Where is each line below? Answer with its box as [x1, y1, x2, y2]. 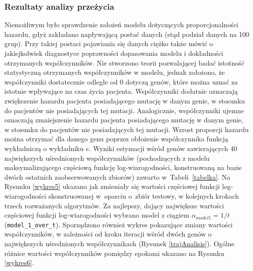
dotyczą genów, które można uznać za [125, 76, 238, 86]
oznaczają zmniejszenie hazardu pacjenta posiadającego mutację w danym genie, [4, 115, 243, 125]
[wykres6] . [4, 257, 34, 268]
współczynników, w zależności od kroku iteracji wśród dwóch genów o [4, 229, 212, 239]
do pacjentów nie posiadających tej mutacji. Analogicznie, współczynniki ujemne [4, 105, 244, 115]
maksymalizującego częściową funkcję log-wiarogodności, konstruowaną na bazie [4, 162, 242, 172]
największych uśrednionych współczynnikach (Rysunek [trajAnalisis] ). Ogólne [4, 238, 235, 248]
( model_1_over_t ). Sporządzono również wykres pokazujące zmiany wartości [4, 219, 233, 229]
